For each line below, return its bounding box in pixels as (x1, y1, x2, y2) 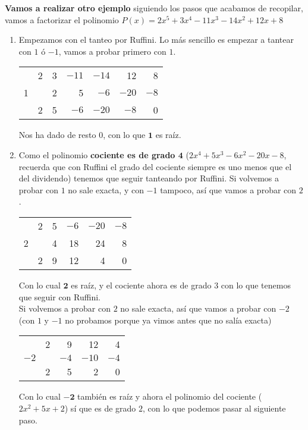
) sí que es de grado (64, 401, 136, 414)
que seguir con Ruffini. (18, 290, 100, 303)
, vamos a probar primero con (58, 45, 166, 57)
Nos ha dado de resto (18, 128, 96, 141)
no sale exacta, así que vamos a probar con (120, 302, 276, 315)
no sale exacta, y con (68, 183, 144, 196)
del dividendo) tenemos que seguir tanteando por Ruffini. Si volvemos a (18, 172, 279, 184)
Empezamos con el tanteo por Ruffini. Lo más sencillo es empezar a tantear (18, 33, 294, 46)
